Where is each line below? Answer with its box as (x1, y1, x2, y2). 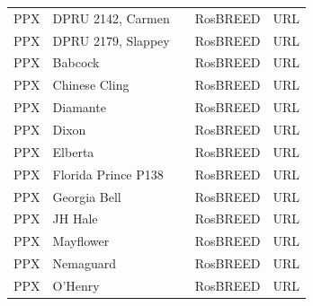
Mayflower (52, 232, 110, 250)
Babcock (52, 53, 100, 72)
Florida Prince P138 (52, 164, 164, 183)
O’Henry (52, 275, 100, 294)
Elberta (52, 142, 94, 161)
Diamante (52, 98, 106, 117)
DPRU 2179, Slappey (52, 31, 170, 49)
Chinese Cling (52, 75, 130, 94)
